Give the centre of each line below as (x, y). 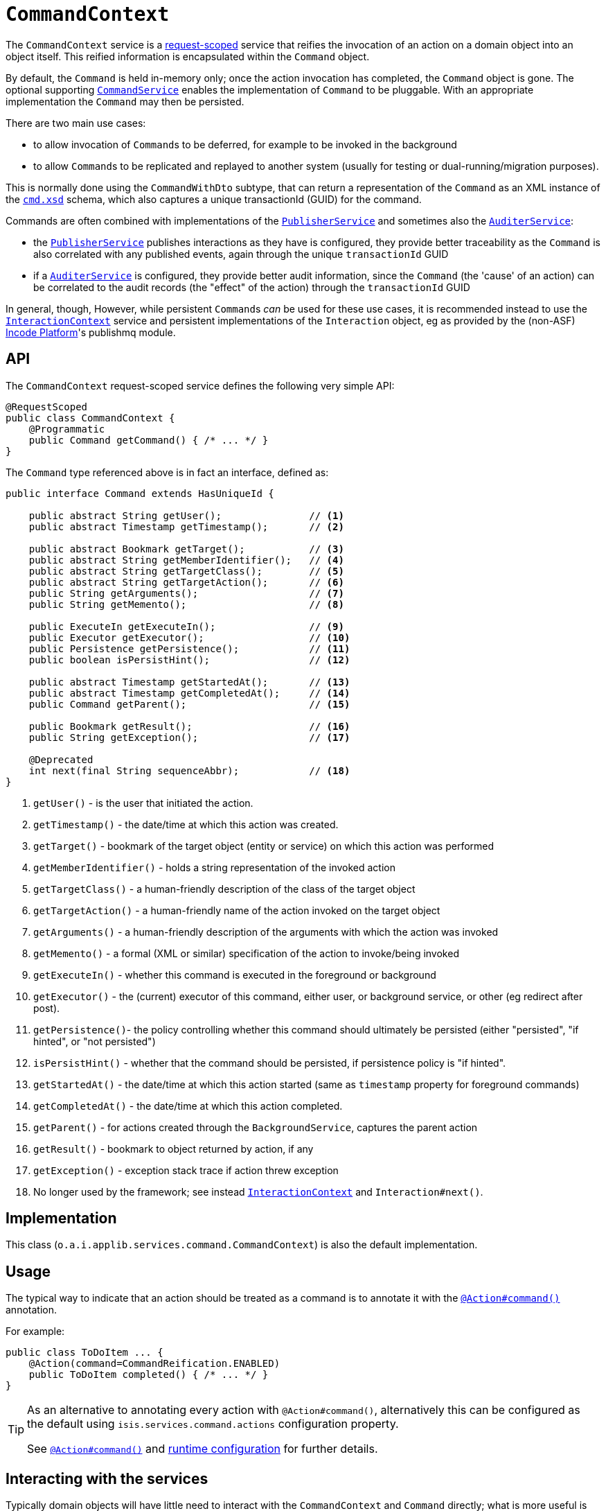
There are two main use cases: (76, 123)
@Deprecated (61, 759)
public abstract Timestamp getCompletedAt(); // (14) (189, 693)
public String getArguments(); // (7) (186, 593)
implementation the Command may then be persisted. (125, 101)
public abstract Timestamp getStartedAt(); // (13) (189, 682)
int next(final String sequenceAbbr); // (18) (189, 770)
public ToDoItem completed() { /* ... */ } (149, 1375)
